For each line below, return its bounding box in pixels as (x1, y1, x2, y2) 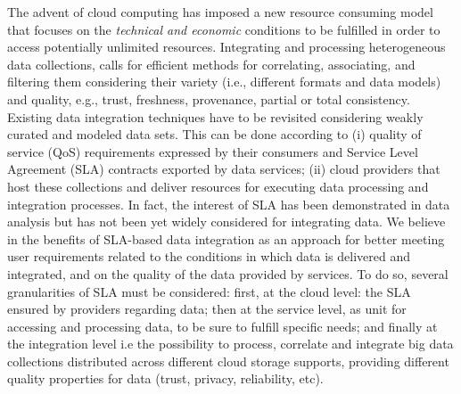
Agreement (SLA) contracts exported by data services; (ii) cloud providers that (7, 160, 440, 178)
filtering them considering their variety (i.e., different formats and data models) (7, 72, 441, 91)
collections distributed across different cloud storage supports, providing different (7, 351, 449, 370)
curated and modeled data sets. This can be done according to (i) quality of (7, 125, 422, 144)
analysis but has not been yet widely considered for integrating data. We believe (7, 212, 446, 231)
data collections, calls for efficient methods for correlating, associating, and (7, 54, 416, 73)
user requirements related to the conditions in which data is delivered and (7, 247, 411, 266)
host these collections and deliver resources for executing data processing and (7, 176, 429, 195)
